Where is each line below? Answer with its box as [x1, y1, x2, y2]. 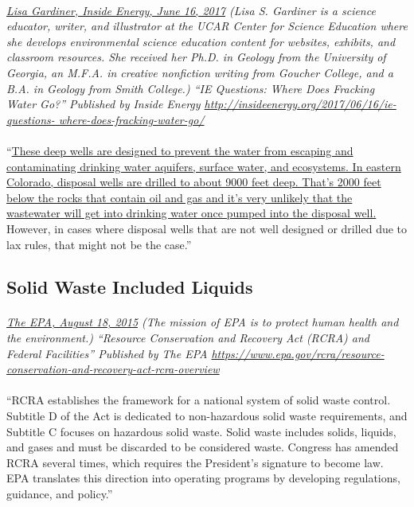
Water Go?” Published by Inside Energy [6, 96, 201, 112]
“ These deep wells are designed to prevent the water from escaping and [6, 142, 353, 158]
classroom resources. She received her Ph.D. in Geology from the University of [6, 49, 386, 65]
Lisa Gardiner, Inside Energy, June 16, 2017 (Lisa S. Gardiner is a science [6, 2, 376, 18]
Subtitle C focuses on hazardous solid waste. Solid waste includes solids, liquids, [6, 423, 396, 439]
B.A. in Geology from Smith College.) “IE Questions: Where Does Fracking [6, 80, 375, 96]
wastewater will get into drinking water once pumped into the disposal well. [6, 205, 377, 221]
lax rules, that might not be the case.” [6, 236, 192, 252]
